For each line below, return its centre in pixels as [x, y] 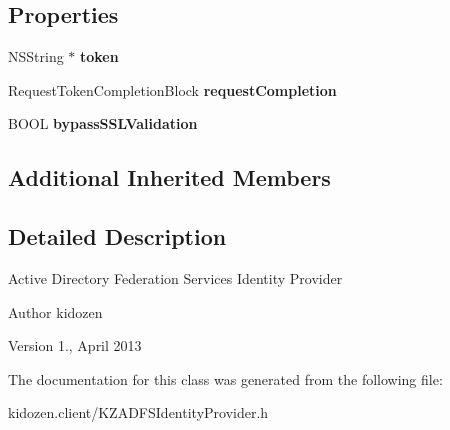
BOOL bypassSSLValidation [103, 123]
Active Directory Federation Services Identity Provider [175, 277]
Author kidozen [55, 311]
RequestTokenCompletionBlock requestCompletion [172, 89]
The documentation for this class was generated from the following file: [225, 378]
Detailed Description [117, 236]
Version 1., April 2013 [75, 345]
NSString [36, 56]
